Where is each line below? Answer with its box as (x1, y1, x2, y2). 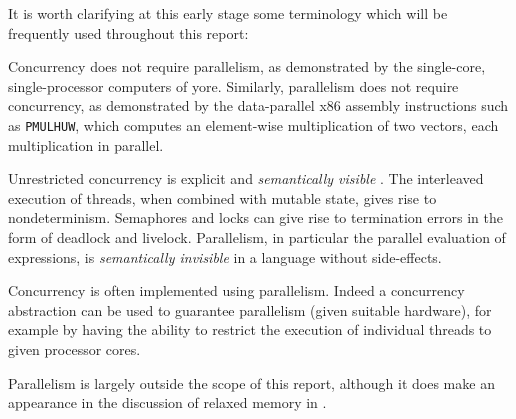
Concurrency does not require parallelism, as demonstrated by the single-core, (8, 56, 486, 77)
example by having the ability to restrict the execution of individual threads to (8, 319, 492, 340)
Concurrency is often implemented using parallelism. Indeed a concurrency (8, 280, 465, 301)
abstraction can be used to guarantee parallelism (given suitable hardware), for (8, 299, 492, 320)
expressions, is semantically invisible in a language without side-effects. (8, 246, 442, 267)
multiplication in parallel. (8, 134, 164, 155)
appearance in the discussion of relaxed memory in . (8, 392, 327, 413)
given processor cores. (8, 338, 141, 359)
